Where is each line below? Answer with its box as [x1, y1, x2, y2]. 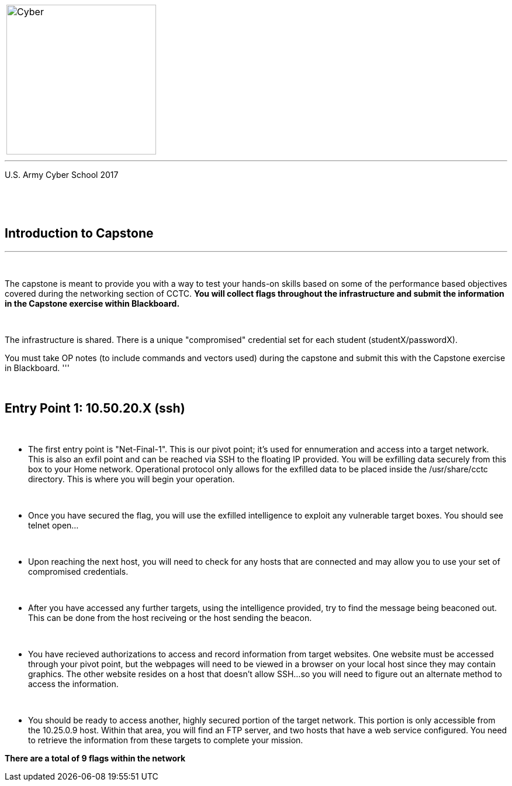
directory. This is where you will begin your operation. [28, 473, 235, 484]
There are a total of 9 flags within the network [5, 753, 186, 763]
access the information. [28, 678, 119, 689]
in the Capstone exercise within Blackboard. [5, 298, 180, 308]
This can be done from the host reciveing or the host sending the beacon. [28, 612, 312, 623]
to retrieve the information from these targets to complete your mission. [28, 734, 303, 745]
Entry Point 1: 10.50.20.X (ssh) [5, 401, 185, 416]
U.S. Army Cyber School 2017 [5, 170, 119, 180]
